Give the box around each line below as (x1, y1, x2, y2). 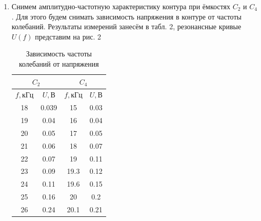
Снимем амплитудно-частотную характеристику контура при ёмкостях (11, 1, 230, 11)
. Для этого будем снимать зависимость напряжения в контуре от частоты (11, 11, 242, 22)
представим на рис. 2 (35, 31, 101, 42)
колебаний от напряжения (18, 58, 99, 69)
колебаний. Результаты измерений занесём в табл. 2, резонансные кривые (11, 21, 242, 32)
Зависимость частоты (26, 48, 92, 59)
